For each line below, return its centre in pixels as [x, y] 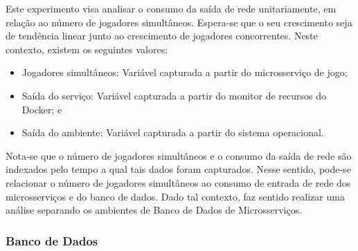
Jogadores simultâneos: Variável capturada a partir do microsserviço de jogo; [185, 72]
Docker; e [42, 109]
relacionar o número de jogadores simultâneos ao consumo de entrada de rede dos [178, 182]
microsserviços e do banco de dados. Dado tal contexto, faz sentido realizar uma [175, 196]
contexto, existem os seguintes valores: [87, 49]
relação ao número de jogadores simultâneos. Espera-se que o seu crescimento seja [179, 22]
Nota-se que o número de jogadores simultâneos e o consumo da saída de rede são [179, 155]
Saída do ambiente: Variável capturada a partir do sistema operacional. [173, 132]
